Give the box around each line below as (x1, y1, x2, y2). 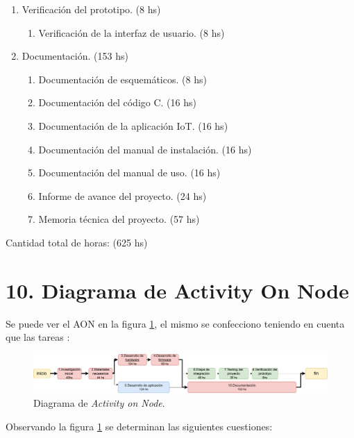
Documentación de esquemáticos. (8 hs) (38, 71, 207, 86)
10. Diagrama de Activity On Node (6, 276, 349, 304)
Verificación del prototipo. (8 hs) (22, 2, 161, 16)
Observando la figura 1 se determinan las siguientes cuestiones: (6, 419, 273, 433)
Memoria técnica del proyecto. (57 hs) (38, 212, 200, 226)
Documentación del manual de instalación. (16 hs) (38, 142, 252, 156)
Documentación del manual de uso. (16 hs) (38, 165, 221, 180)
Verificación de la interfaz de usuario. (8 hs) (38, 25, 225, 40)
